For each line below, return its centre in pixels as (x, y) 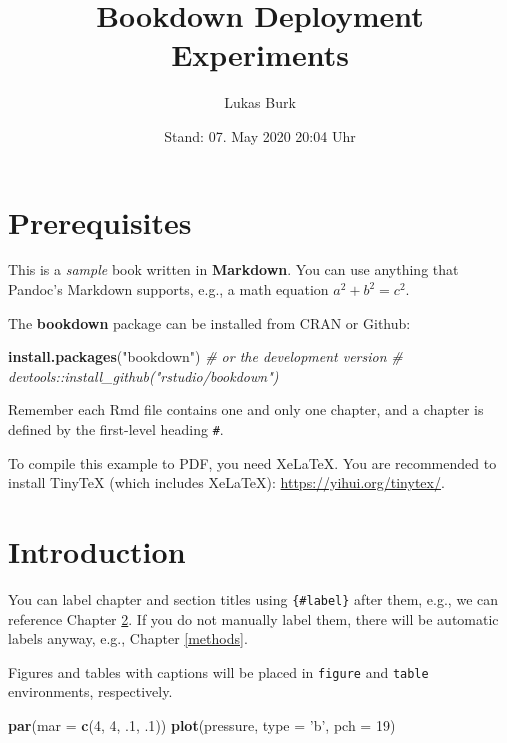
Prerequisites (100, 221)
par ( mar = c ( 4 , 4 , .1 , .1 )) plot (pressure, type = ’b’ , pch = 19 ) (202, 725)
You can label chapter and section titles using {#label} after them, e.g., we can (253, 598)
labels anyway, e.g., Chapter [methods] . (128, 638)
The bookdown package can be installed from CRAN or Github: (209, 322)
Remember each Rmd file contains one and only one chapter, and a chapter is (246, 409)
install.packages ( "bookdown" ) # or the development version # (205, 356)
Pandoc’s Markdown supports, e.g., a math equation (168, 289)
